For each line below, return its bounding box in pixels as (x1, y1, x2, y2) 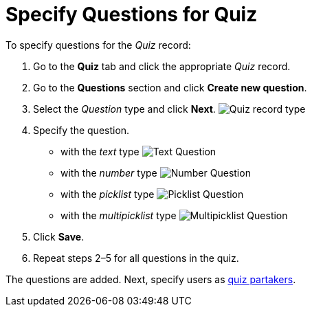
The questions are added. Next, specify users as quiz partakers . (5, 273, 296, 285)
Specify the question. (33, 124, 130, 136)
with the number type (60, 166, 157, 179)
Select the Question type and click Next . (33, 102, 216, 115)
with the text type (60, 145, 140, 157)
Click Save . (33, 230, 85, 243)
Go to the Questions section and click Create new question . (33, 81, 307, 93)
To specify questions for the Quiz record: (5, 38, 191, 51)
